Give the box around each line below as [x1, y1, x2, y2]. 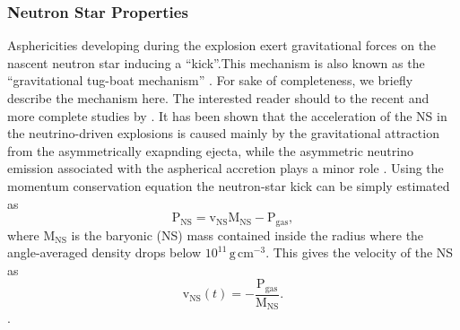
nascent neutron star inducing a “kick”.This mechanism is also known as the [7, 53, 425, 72]
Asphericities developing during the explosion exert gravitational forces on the [7, 36, 437, 55]
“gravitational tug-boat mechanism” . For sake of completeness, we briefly [7, 71, 413, 90]
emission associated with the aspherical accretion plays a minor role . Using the [7, 159, 444, 178]
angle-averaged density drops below [7, 243, 202, 262]
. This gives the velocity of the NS [265, 243, 454, 262]
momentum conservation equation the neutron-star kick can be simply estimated [7, 176, 450, 195]
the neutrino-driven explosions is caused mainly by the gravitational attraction [7, 124, 439, 143]
